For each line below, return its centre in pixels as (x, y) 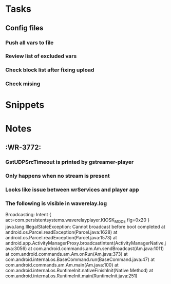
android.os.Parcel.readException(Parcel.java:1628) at (61, 232)
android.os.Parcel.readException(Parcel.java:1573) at (61, 237)
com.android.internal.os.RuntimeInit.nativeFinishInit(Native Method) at (79, 270)
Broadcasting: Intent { (28, 215)
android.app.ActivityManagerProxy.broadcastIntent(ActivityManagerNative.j (85, 243)
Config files (24, 28)
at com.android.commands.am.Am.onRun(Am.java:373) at (66, 254)
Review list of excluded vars (41, 56)
